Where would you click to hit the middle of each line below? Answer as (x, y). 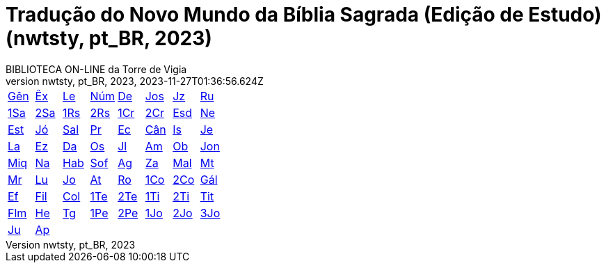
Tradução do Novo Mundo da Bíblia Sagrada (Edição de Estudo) (304, 15)
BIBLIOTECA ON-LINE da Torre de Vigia (96, 69)
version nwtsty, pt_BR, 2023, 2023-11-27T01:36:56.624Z (135, 81)
